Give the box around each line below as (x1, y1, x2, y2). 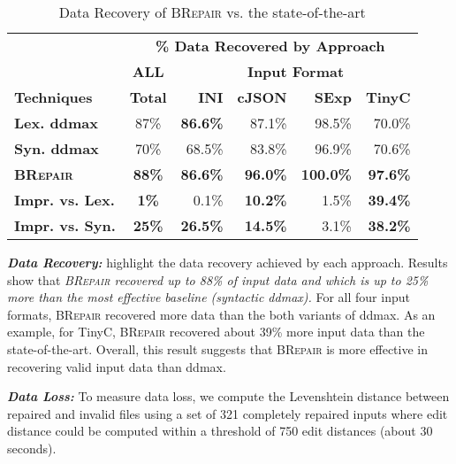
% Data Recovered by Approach (156, 35, 385, 56)
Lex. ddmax (14, 112, 98, 133)
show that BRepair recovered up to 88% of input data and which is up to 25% (7, 270, 429, 289)
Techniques (14, 87, 93, 107)
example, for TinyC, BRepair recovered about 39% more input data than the (7, 322, 425, 341)
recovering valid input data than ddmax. (7, 357, 226, 375)
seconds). (7, 438, 57, 457)
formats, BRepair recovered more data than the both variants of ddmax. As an (7, 305, 436, 323)
